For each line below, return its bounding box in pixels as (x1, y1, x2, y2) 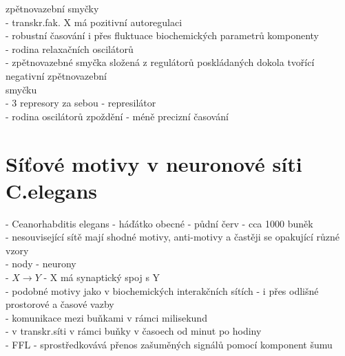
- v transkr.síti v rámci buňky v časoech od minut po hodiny (6, 324, 262, 338)
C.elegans (6, 176, 98, 204)
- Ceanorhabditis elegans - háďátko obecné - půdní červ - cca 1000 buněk (6, 216, 313, 230)
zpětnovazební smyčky (6, 1, 99, 15)
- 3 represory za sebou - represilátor (6, 96, 156, 110)
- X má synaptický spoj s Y (43, 270, 160, 285)
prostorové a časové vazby (6, 297, 114, 311)
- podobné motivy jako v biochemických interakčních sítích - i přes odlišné (6, 283, 319, 298)
